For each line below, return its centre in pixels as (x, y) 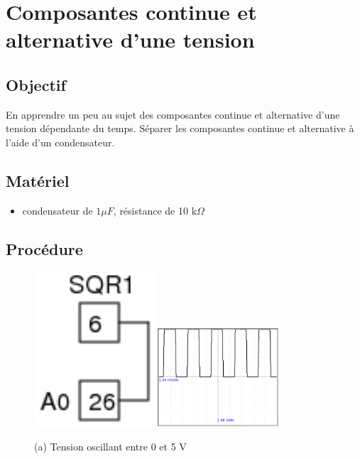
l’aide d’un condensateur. (60, 142)
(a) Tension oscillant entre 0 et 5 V (110, 446)
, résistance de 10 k (155, 210)
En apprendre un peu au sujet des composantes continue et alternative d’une (173, 114)
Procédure (44, 248)
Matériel (38, 180)
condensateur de (58, 210)
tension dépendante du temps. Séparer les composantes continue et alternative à (180, 128)
